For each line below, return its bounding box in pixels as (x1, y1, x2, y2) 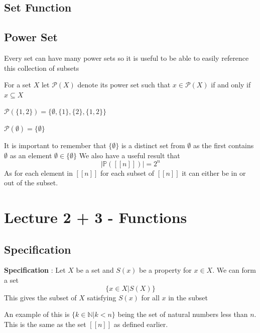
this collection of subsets (4, 62, 79, 73)
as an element (10, 150, 52, 160)
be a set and (76, 265, 114, 275)
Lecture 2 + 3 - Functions (4, 207, 187, 228)
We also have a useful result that (79, 150, 180, 160)
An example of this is (4, 309, 70, 319)
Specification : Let (4, 265, 66, 275)
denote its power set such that (77, 79, 171, 90)
